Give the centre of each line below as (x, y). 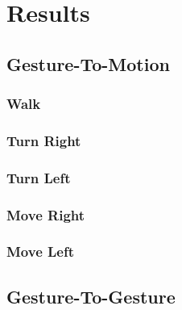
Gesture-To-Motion (88, 63)
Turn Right (44, 140)
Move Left (41, 251)
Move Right (46, 214)
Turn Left (39, 177)
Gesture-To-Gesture (91, 296)
